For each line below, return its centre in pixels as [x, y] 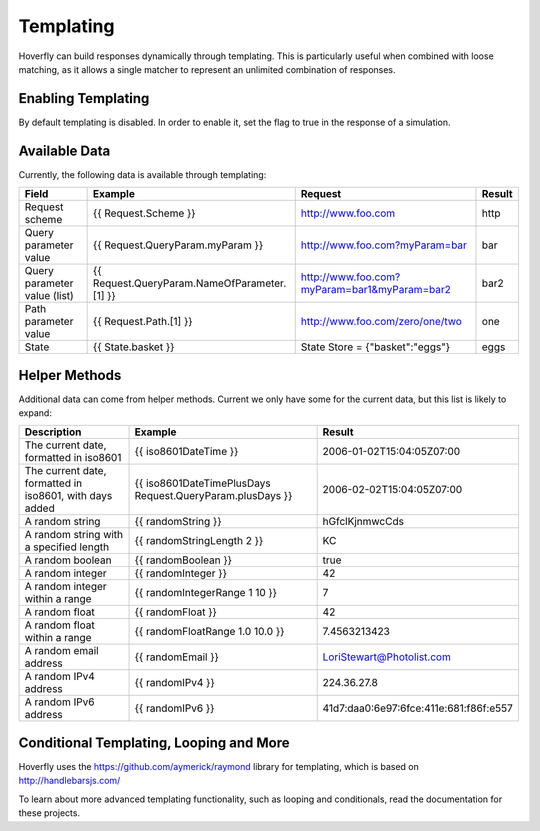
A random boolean [68, 560]
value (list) [49, 296]
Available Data [64, 150]
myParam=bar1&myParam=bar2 [376, 290]
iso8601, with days [68, 496]
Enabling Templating [84, 98]
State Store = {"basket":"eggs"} [375, 347]
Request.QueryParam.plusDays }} [213, 496]
